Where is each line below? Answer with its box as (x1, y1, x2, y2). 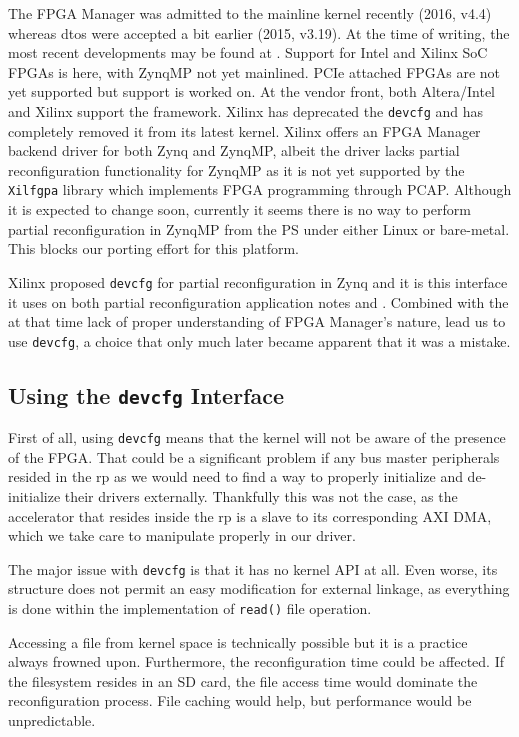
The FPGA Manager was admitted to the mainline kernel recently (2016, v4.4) (8, 3, 492, 23)
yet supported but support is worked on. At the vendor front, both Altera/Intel (8, 81, 496, 102)
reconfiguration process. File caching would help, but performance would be (8, 690, 472, 711)
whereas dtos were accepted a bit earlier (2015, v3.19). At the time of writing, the (8, 22, 510, 43)
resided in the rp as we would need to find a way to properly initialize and (8, 466, 463, 487)
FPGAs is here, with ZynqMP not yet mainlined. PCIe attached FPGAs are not (8, 61, 501, 82)
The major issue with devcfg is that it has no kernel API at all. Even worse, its (8, 558, 498, 579)
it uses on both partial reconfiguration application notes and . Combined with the (8, 291, 509, 312)
